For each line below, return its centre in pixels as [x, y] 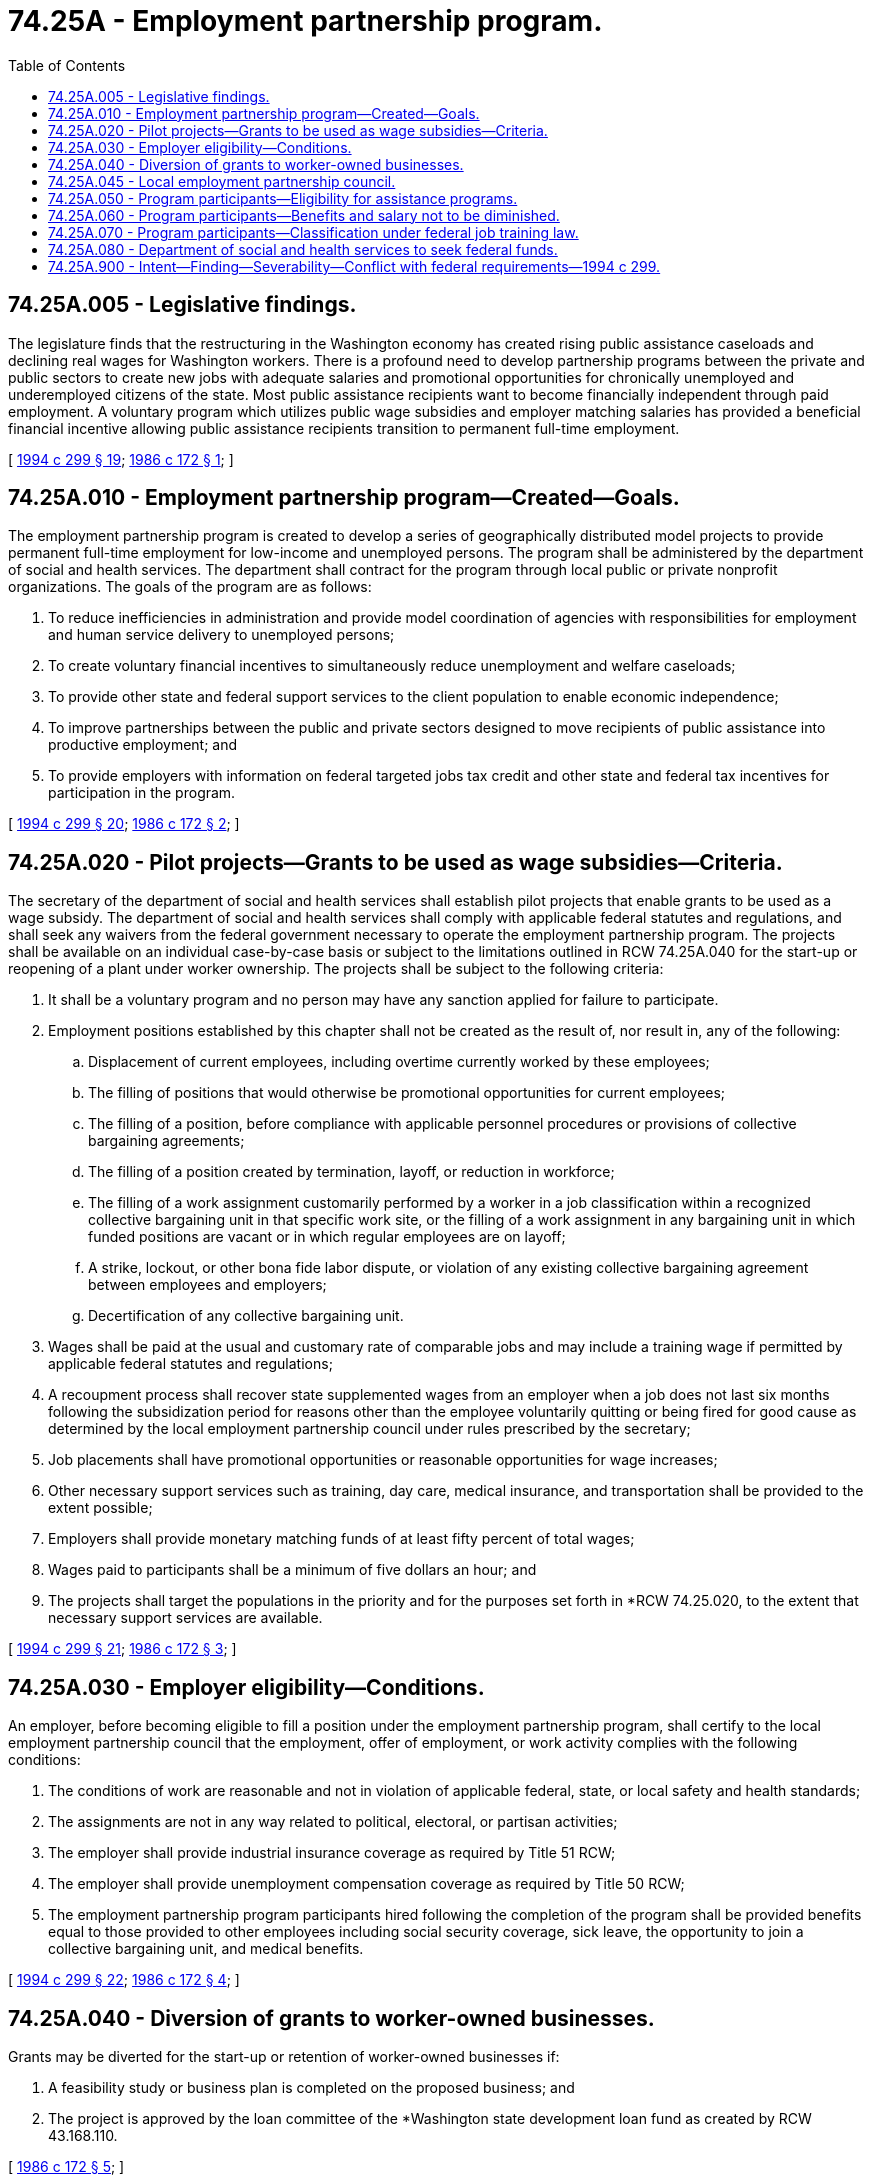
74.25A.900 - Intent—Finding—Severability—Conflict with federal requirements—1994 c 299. [354, 266]
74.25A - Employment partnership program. [305, 21]
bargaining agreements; [166, 1141]
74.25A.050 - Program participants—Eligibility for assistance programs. [283, 198]
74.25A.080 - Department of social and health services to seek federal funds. [303, 249]
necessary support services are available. [185, 1618]
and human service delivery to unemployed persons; [221, 635]
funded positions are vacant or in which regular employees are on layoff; [327, 1237]
